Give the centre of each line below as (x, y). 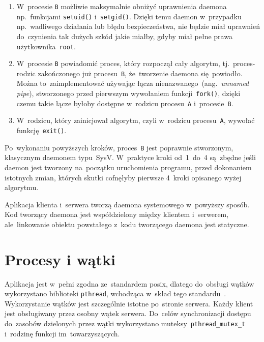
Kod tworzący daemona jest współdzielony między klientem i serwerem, (117, 214)
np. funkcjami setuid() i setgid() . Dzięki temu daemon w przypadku (129, 16)
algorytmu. (22, 187)
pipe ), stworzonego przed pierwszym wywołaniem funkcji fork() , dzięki (128, 93)
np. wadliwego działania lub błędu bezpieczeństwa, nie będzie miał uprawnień (138, 26)
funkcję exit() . (41, 130)
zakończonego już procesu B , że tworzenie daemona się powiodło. (140, 73)
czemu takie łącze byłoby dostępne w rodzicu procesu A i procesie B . (125, 103)
